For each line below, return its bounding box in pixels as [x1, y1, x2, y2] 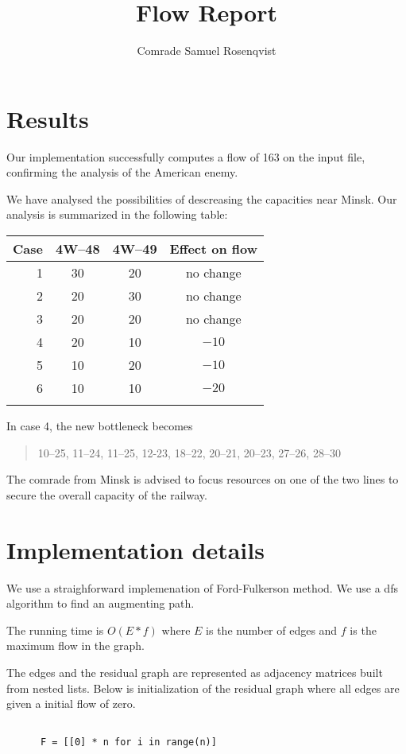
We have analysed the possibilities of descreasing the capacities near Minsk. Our [6, 190, 397, 207]
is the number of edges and [206, 621, 338, 638]
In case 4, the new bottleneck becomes [6, 418, 193, 434]
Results [6, 102, 89, 134]
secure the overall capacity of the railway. [6, 486, 207, 503]
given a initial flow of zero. [6, 695, 136, 712]
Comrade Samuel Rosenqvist [137, 42, 276, 59]
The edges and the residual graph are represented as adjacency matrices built [6, 663, 383, 680]
